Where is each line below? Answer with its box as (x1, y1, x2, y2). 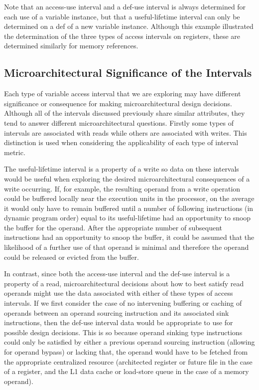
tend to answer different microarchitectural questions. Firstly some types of (4, 117, 234, 128)
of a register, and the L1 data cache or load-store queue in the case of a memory (4, 366, 249, 377)
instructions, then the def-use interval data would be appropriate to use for (4, 317, 233, 328)
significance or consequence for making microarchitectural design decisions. (4, 98, 232, 108)
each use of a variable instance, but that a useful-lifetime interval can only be (4, 11, 240, 21)
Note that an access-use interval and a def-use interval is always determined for (4, 1, 246, 11)
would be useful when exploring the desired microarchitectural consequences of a (4, 173, 250, 184)
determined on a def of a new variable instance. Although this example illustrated (4, 21, 254, 31)
